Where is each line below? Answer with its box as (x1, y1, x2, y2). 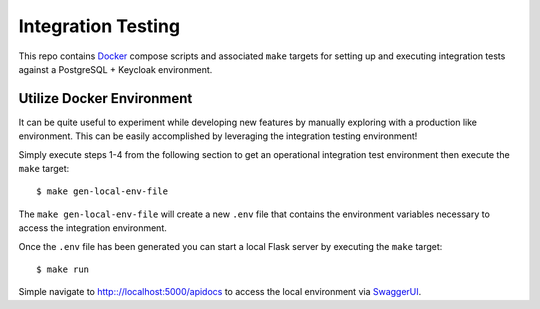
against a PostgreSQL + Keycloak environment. (18, 63, 213, 75)
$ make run (36, 263, 90, 275)
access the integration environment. (18, 222, 167, 234)
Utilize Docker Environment (18, 90, 193, 107)
